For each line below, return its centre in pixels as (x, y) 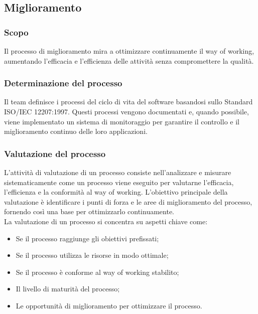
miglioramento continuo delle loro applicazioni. (76, 131)
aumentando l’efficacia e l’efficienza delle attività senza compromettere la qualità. (129, 60)
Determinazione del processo (63, 83)
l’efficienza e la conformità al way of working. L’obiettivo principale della (116, 192)
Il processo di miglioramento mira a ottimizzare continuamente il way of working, (129, 51)
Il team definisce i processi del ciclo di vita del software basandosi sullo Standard (128, 102)
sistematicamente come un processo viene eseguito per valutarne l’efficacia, (119, 182)
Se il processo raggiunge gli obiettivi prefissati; (87, 238)
